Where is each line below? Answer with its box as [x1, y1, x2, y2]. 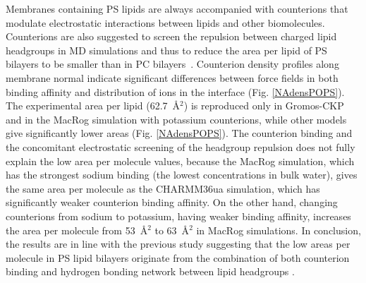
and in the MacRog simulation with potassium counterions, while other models [6, 112, 347, 126]
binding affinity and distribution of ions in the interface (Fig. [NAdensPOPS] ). [6, 84, 345, 99]
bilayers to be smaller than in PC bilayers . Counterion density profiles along [6, 56, 339, 71]
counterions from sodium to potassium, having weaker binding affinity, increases [6, 208, 351, 223]
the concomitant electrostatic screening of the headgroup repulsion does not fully [6, 139, 355, 154]
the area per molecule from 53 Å [6, 222, 148, 237]
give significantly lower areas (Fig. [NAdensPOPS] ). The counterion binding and [6, 126, 353, 140]
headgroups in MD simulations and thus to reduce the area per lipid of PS [6, 42, 327, 57]
